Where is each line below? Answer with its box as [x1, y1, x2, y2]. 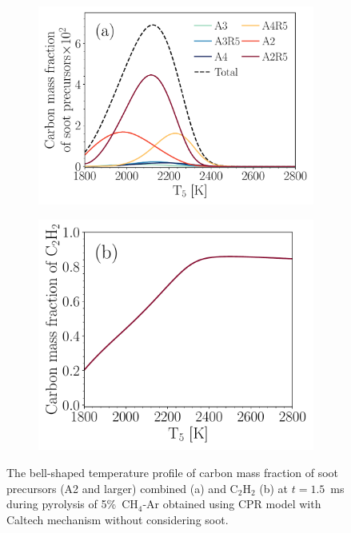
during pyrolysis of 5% [6, 495, 117, 512]
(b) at [259, 479, 289, 496]
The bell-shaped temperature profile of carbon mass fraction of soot [6, 463, 339, 480]
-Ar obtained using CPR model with [142, 495, 321, 512]
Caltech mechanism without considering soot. [6, 511, 229, 527]
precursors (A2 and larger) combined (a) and [6, 479, 226, 496]
